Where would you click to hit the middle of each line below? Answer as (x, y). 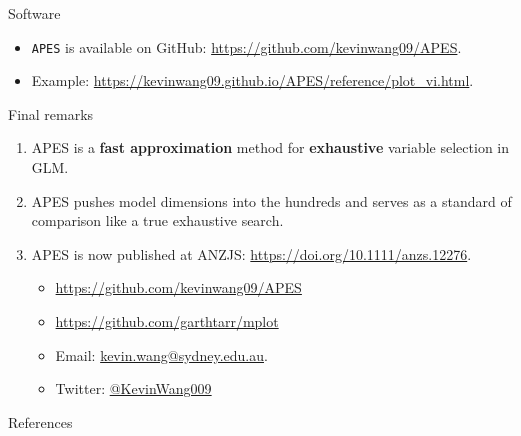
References (40, 421)
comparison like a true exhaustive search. (157, 220)
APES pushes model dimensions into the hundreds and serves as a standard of (271, 200)
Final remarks (51, 113)
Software (34, 13)
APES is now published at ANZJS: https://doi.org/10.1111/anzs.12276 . (251, 253)
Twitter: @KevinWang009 (133, 388)
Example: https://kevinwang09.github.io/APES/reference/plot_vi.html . (252, 80)
